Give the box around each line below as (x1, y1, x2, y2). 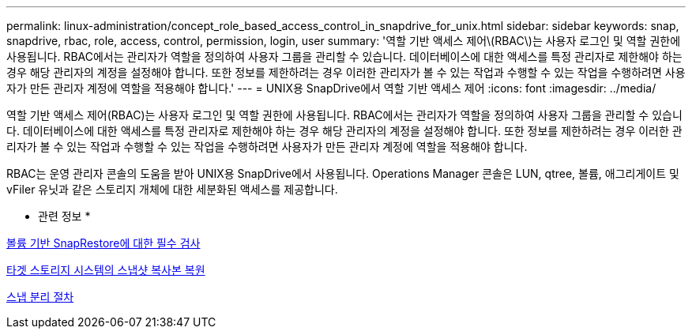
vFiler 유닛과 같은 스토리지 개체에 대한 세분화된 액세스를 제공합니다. (6, 183, 338, 196)
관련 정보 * (38, 209, 91, 223)
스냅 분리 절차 (6, 290, 74, 303)
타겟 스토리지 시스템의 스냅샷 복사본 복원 (6, 263, 205, 277)
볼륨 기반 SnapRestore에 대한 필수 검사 (6, 236, 201, 250)
